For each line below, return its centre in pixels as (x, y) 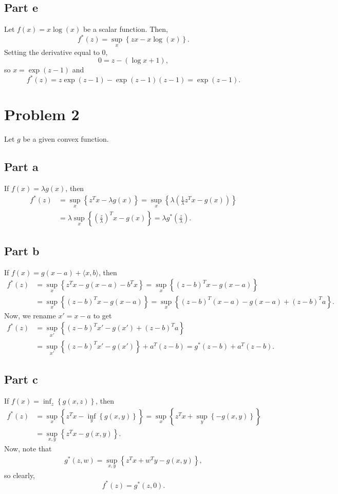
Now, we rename (30, 315)
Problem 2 (42, 114)
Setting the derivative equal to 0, (56, 52)
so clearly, (20, 475)
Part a (21, 167)
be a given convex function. (66, 139)
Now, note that (28, 448)
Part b (22, 250)
